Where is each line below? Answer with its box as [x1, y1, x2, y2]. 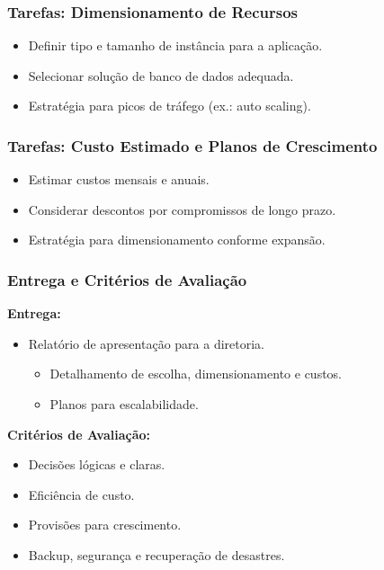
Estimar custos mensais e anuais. [28, 170, 210, 189]
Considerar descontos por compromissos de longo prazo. [28, 200, 336, 218]
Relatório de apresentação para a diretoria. [28, 334, 264, 352]
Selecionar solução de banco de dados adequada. [28, 66, 294, 85]
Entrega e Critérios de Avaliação [7, 268, 247, 290]
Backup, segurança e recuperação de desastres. [28, 545, 285, 564]
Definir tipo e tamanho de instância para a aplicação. [28, 36, 323, 55]
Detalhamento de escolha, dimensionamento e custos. [49, 364, 343, 383]
